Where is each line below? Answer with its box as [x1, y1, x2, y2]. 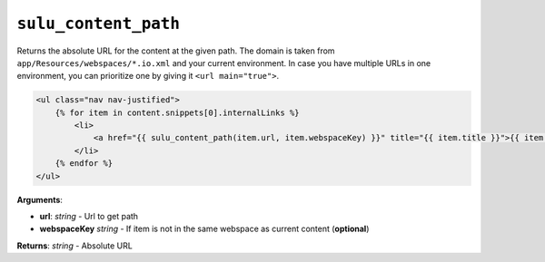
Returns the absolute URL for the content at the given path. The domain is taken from [16, 45, 335, 56]
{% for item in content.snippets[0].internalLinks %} [54, 107, 300, 118]
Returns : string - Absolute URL [16, 240, 134, 251]
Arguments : [16, 194, 64, 205]
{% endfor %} [54, 159, 114, 169]
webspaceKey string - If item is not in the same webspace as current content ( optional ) [39, 223, 370, 235]
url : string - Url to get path [39, 211, 139, 222]
